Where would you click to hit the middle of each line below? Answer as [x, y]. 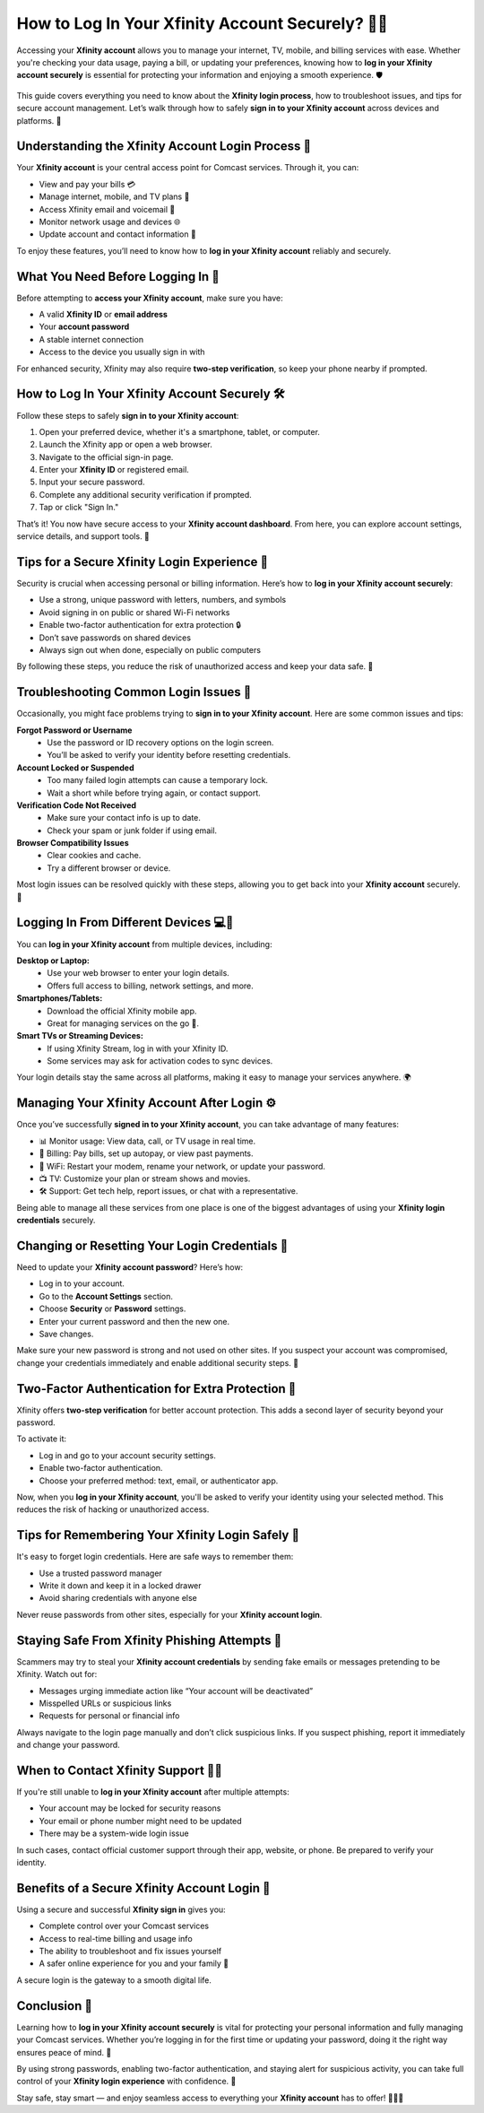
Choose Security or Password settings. [112, 1309]
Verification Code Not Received [77, 805]
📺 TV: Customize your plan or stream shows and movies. [145, 1178]
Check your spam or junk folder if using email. [132, 830]
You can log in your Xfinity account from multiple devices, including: [144, 944]
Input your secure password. [92, 482]
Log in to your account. [82, 1283]
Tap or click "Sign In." [79, 508]
